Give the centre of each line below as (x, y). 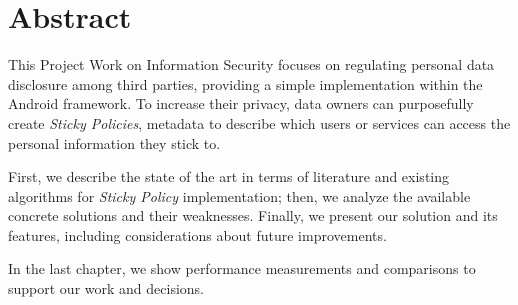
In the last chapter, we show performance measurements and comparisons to (242, 268)
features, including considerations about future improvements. (197, 234)
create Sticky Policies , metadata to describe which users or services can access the (259, 122)
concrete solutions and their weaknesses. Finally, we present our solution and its (253, 215)
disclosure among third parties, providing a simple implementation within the (245, 83)
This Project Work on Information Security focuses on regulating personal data (251, 64)
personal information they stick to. (114, 142)
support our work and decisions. (106, 288)
